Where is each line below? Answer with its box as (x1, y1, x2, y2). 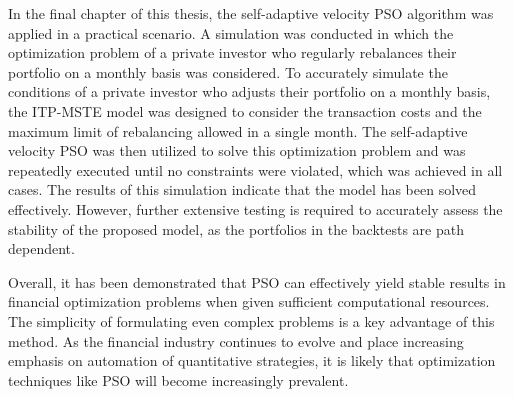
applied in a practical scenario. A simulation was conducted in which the (8, 22, 454, 43)
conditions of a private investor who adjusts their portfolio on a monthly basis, (8, 81, 491, 102)
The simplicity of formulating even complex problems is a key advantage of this (8, 310, 495, 331)
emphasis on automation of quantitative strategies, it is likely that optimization (8, 350, 496, 371)
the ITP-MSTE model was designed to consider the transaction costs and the (8, 100, 482, 121)
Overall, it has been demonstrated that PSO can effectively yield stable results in (8, 271, 506, 292)
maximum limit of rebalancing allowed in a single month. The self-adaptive (8, 120, 468, 141)
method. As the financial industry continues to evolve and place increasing (8, 330, 464, 351)
